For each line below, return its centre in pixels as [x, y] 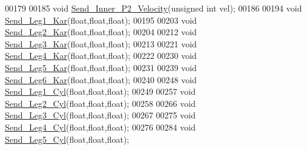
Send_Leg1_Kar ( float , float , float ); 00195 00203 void [101, 20]
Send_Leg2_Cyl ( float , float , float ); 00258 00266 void [100, 103]
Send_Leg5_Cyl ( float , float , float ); [67, 139]
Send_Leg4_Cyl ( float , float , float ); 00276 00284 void [100, 127]
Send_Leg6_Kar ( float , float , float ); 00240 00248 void [101, 79]
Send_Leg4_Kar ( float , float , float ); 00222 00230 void [101, 56]
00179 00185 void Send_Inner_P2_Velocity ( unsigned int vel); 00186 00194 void [153, 8]
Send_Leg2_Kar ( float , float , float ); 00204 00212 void [101, 32]
